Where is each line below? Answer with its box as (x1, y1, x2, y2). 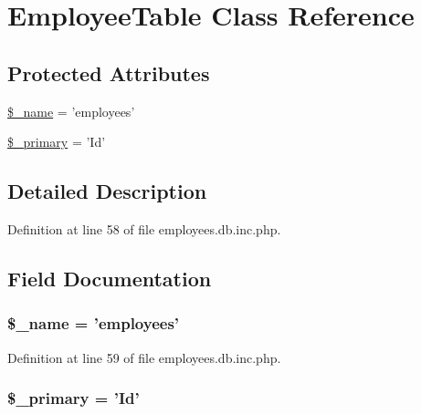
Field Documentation (7, 264, 212, 292)
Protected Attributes (7, 58, 210, 87)
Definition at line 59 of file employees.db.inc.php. (7, 347, 281, 367)
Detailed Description (7, 177, 207, 205)
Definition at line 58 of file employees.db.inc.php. (7, 219, 281, 238)
